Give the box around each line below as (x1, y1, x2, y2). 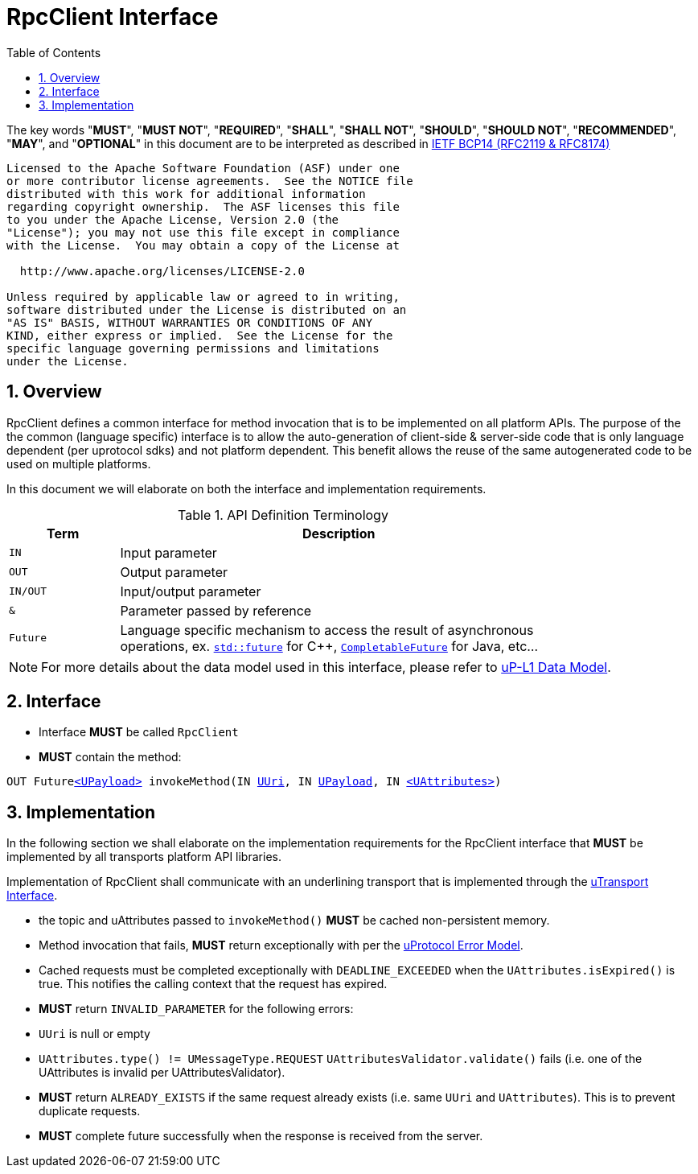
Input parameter (120, 544, 217, 561)
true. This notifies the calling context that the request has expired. (39, 977, 388, 991)
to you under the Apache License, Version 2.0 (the (6, 212, 339, 226)
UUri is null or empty (39, 1027, 150, 1041)
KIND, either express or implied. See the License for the (6, 328, 393, 342)
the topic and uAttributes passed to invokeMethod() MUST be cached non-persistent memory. (39, 913, 550, 928)
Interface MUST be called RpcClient (39, 725, 239, 739)
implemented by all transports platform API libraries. (6, 850, 281, 864)
